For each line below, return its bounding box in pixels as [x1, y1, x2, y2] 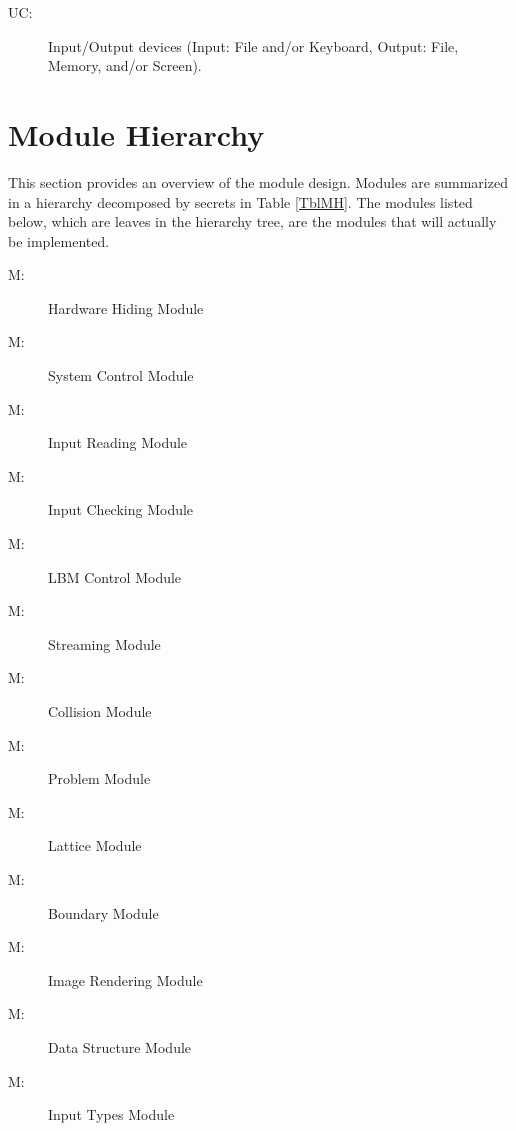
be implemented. [8, 230, 110, 251]
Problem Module [48, 768, 151, 789]
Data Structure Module [48, 1036, 192, 1057]
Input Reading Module [48, 432, 188, 453]
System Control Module [48, 365, 194, 386]
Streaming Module [48, 633, 161, 654]
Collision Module [48, 701, 152, 721]
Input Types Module [48, 1104, 175, 1125]
